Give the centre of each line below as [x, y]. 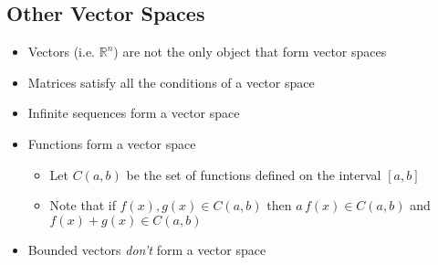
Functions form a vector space [112, 143]
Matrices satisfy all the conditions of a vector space [171, 82]
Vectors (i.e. [62, 52]
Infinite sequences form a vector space [134, 113]
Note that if [83, 205]
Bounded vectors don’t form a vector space [147, 249]
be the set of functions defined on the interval [254, 174]
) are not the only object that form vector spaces [250, 52]
